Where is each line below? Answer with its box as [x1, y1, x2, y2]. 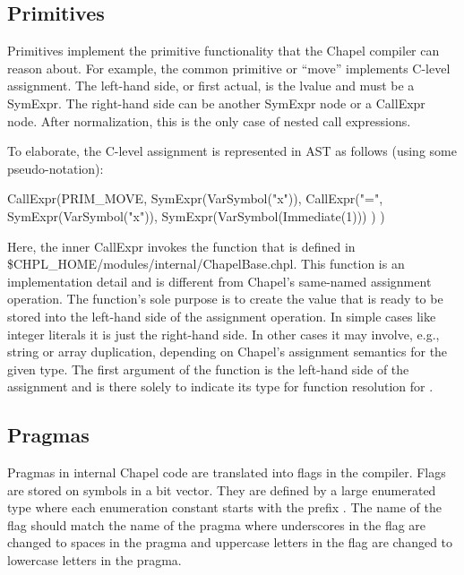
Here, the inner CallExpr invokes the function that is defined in [7, 236, 356, 255]
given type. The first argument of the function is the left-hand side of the [7, 359, 409, 378]
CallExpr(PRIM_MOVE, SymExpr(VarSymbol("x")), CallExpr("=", [7, 189, 383, 208]
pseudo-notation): [7, 159, 104, 177]
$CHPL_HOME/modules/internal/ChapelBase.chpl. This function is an [7, 254, 405, 273]
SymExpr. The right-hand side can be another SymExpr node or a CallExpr [7, 93, 425, 112]
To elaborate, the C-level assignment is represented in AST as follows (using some [7, 142, 457, 160]
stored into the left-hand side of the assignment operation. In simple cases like [7, 306, 436, 325]
